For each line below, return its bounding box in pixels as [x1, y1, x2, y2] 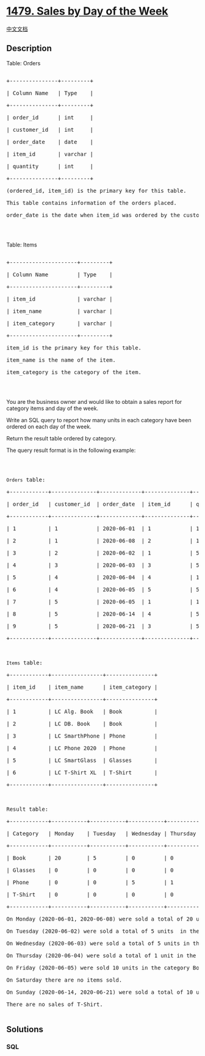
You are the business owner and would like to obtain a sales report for [6, 398, 182, 405]
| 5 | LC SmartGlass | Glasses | [6, 756, 158, 764]
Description [6, 43, 52, 54]
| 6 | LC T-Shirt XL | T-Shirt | [6, 769, 158, 776]
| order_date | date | [6, 138, 93, 145]
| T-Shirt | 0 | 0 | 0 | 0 [6, 891, 174, 898]
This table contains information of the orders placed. [6, 199, 177, 206]
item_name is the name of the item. [6, 356, 116, 364]
